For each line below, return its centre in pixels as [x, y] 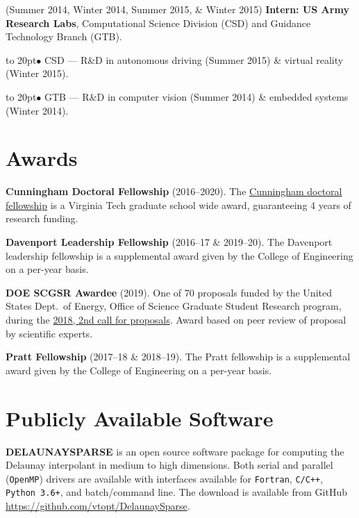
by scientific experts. [49, 333]
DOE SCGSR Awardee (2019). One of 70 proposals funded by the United [169, 292]
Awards [42, 158]
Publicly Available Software [140, 418]
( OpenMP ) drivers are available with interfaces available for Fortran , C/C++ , [165, 478]
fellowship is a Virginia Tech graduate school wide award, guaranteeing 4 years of [178, 204]
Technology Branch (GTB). [64, 36]
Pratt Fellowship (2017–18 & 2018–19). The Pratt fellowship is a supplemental [178, 357]
